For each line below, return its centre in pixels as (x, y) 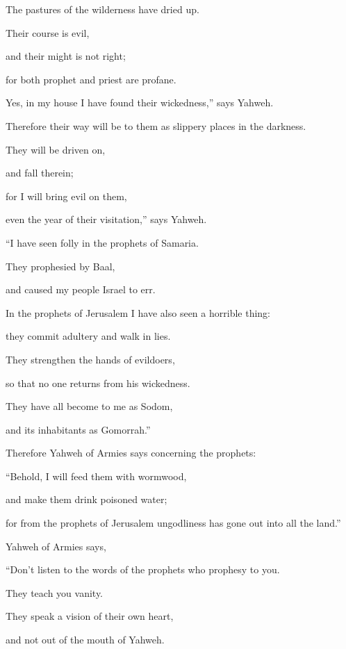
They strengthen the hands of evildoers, (90, 359)
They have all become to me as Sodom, (89, 406)
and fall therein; (40, 173)
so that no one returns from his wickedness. (98, 383)
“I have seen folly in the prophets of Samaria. (102, 242)
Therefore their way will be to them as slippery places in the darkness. (156, 125)
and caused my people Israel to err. (81, 289)
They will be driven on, (56, 149)
